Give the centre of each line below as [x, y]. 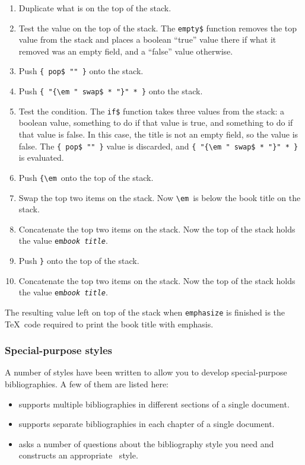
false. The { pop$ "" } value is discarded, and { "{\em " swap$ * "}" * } [158, 146]
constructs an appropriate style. [78, 455]
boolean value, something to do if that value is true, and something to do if [156, 122]
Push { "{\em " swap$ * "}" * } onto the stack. [111, 91]
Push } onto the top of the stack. [79, 260]
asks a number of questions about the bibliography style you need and [146, 443]
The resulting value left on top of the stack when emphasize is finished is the [145, 312]
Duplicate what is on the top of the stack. [95, 8]
